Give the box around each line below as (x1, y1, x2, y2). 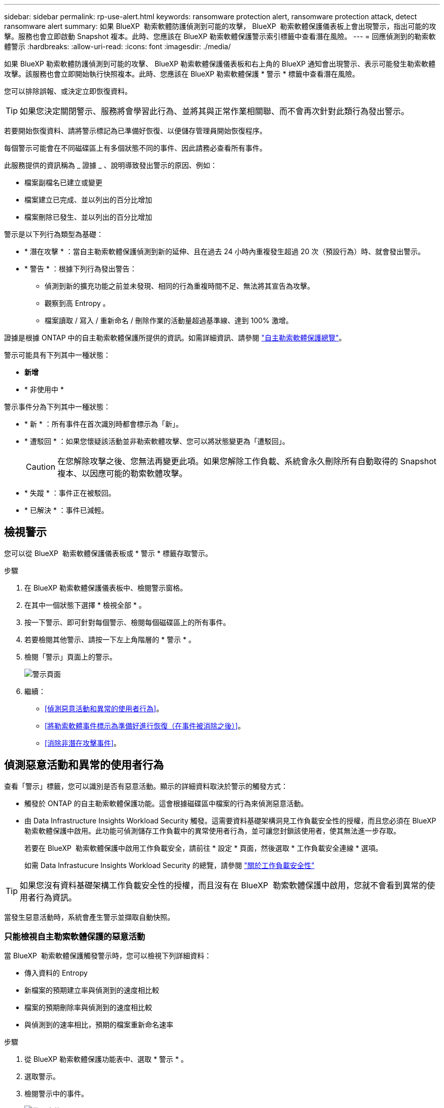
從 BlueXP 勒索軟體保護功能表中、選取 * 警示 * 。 (24, 1055, 188, 1064)
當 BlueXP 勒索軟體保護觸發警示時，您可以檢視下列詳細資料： (4, 951, 211, 960)
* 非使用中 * (24, 385, 64, 394)
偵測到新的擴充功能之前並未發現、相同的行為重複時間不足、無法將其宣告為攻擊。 (45, 282, 314, 290)
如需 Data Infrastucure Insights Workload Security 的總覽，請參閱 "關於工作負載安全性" (24, 860, 315, 870)
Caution (26, 462, 56, 472)
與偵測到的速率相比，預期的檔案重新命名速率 (24, 1020, 173, 1029)
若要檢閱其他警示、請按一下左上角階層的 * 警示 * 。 (24, 635, 196, 644)
